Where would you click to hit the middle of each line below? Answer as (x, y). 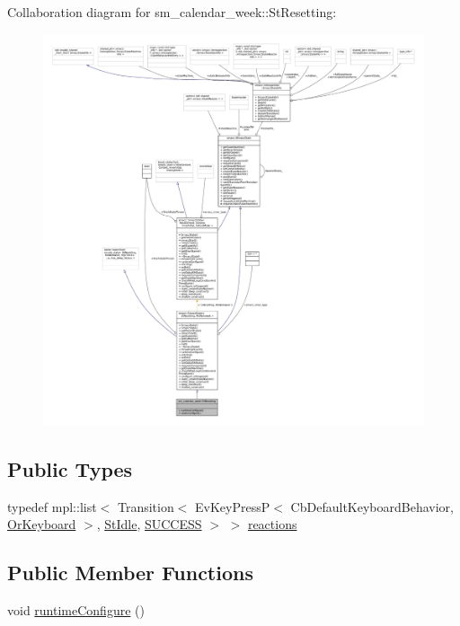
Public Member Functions (130, 573)
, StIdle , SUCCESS (149, 524)
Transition (146, 506)
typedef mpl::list (52, 506)
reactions (272, 524)
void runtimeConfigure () (76, 610)
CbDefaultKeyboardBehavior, (372, 506)
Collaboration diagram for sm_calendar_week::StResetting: (172, 12)
